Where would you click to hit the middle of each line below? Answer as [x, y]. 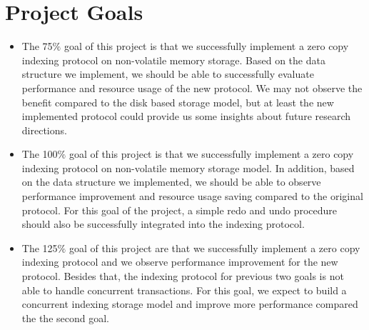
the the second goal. [65, 317]
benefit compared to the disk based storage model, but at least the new [178, 102]
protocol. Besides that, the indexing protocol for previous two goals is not [183, 276]
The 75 [37, 46]
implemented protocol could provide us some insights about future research [186, 116]
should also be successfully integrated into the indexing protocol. [163, 224]
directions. [44, 130]
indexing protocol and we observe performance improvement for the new [180, 262]
